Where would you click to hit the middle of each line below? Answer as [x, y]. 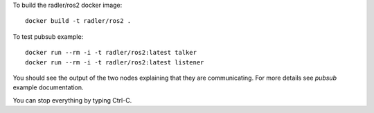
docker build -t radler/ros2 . [78, 21]
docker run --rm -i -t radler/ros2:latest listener [115, 62]
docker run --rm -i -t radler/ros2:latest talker [111, 53]
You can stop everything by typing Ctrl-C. [72, 100]
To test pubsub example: [48, 36]
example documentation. [48, 87]
